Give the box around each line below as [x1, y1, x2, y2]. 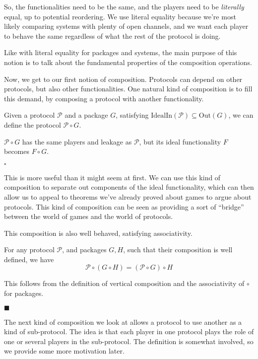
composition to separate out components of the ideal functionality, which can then [4, 182, 254, 192]
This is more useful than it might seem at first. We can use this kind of [4, 172, 221, 182]
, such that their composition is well [123, 244, 233, 255]
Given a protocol [4, 110, 55, 120]
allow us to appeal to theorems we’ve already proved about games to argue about [4, 191, 252, 202]
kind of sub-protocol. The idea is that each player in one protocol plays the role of [4, 326, 254, 337]
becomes [4, 146, 30, 156]
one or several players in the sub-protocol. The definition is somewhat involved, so [4, 336, 254, 346]
